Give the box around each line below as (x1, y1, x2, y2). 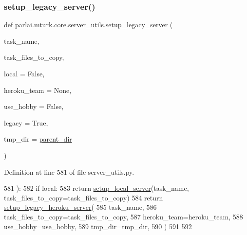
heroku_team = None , (4, 85, 72, 95)
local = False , (4, 69, 45, 78)
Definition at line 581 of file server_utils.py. (4, 166, 134, 177)
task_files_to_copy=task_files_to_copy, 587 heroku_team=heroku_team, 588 (4, 211, 243, 221)
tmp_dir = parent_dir (4, 134, 72, 144)
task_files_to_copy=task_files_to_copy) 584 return (4, 192, 163, 202)
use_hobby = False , (4, 101, 64, 111)
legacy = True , (4, 117, 48, 127)
